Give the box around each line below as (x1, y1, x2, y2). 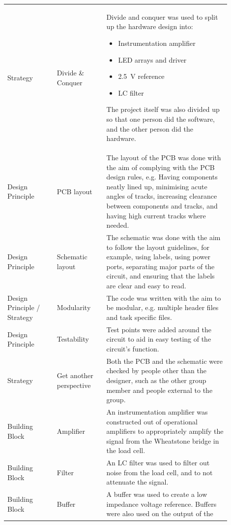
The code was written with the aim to (106, 292, 221, 303)
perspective (57, 380, 91, 390)
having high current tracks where (106, 210, 206, 220)
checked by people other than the (106, 365, 207, 376)
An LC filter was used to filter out (106, 457, 210, 468)
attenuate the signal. (106, 477, 169, 487)
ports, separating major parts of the (106, 261, 215, 271)
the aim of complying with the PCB (106, 162, 215, 172)
